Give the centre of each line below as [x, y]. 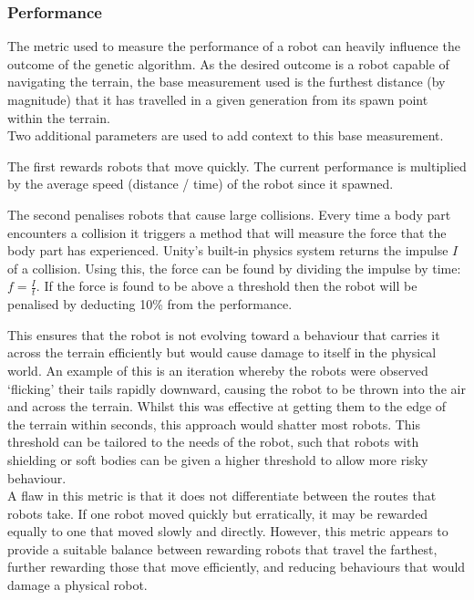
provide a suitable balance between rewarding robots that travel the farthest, [222, 548]
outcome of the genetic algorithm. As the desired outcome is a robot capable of [228, 63]
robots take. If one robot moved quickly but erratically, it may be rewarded [218, 513]
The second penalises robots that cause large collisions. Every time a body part [229, 214]
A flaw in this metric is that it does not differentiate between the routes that [222, 496]
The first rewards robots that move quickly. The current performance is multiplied [237, 166]
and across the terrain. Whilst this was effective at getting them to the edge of [227, 406]
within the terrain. [59, 117]
